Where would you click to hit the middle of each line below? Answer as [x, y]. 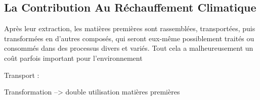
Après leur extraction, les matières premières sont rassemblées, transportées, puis [130, 28]
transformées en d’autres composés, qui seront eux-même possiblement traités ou [129, 38]
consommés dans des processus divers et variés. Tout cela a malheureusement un [129, 48]
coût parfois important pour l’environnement [73, 58]
